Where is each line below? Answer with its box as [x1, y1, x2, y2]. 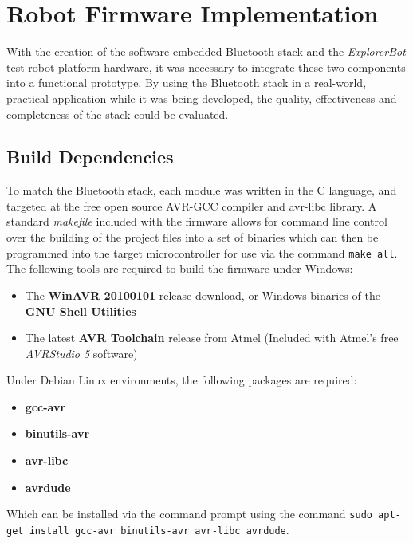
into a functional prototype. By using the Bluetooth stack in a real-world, [6, 74, 367, 91]
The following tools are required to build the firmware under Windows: [6, 260, 353, 277]
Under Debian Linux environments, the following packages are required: [6, 372, 357, 388]
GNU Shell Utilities [25, 302, 136, 319]
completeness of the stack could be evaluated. [6, 105, 229, 122]
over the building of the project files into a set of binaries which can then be [6, 229, 379, 246]
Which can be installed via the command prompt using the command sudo [6, 506, 372, 522]
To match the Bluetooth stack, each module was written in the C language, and [6, 182, 397, 199]
